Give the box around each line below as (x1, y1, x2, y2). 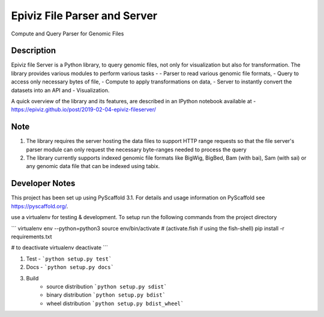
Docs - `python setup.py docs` (26, 264, 114, 271)
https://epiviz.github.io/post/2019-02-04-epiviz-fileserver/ (11, 106, 156, 113)
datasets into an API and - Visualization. (11, 86, 110, 94)
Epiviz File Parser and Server (11, 9, 158, 22)
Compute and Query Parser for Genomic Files (11, 30, 124, 37)
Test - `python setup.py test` (26, 255, 112, 262)
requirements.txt (11, 233, 52, 240)
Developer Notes (11, 178, 76, 189)
